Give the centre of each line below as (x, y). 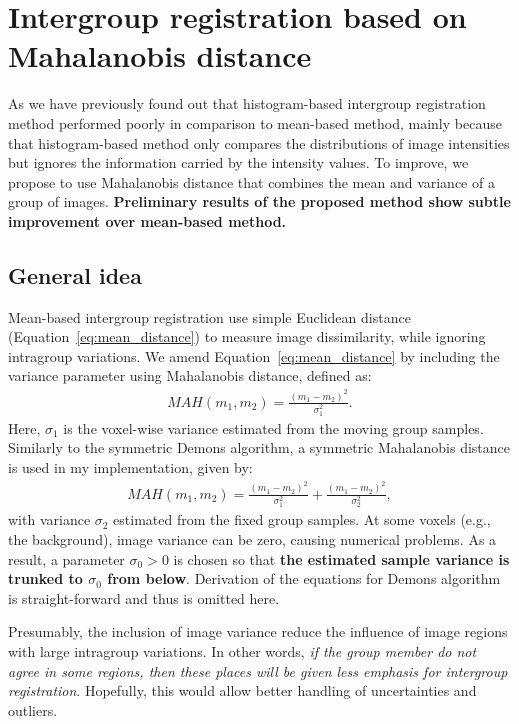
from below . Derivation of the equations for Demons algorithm (304, 578)
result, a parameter (66, 558)
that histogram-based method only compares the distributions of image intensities (259, 142)
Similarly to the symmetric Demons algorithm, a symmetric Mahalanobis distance (259, 447)
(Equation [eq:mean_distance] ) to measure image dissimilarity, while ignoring (247, 336)
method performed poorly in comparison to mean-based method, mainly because (255, 122)
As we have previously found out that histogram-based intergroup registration (247, 103)
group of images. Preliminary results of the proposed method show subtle (259, 201)
